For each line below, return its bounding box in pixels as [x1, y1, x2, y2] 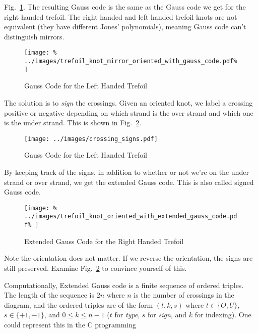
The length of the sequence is [4, 290, 95, 300]
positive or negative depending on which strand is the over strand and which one [4, 107, 253, 118]
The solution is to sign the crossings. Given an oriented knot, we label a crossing [4, 97, 253, 108]
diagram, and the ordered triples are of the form [4, 299, 153, 310]
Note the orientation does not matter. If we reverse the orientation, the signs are [4, 253, 253, 263]
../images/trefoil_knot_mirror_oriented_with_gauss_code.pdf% [24, 58, 237, 65]
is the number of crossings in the [134, 290, 234, 300]
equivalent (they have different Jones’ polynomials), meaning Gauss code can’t [4, 21, 246, 32]
